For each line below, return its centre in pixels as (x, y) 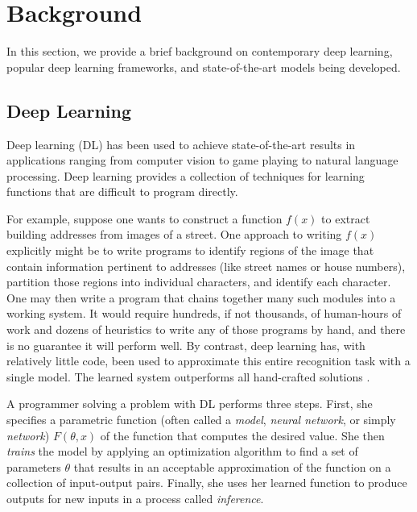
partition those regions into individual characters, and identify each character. (199, 282)
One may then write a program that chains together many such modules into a (201, 297)
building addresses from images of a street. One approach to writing (174, 234)
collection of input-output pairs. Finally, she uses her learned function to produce (207, 483)
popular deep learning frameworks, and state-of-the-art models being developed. (204, 67)
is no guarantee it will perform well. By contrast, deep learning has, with (186, 345)
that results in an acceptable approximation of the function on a (232, 466)
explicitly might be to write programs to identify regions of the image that (190, 250)
